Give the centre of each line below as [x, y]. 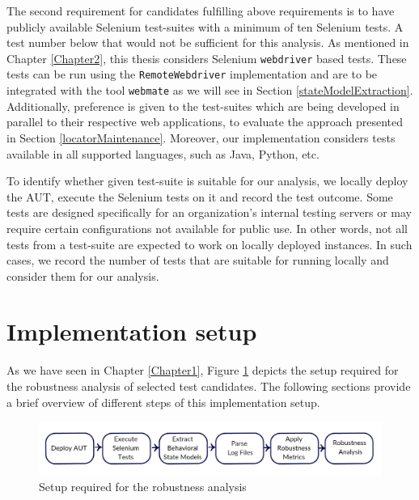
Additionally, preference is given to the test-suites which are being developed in [203, 106]
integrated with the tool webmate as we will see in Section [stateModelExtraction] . [210, 90]
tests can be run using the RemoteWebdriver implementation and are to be [192, 74]
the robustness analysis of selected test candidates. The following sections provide [209, 386]
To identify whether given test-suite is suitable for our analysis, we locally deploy [207, 181]
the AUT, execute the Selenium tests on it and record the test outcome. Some [200, 196]
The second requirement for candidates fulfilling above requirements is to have [201, 11]
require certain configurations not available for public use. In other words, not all [207, 228]
